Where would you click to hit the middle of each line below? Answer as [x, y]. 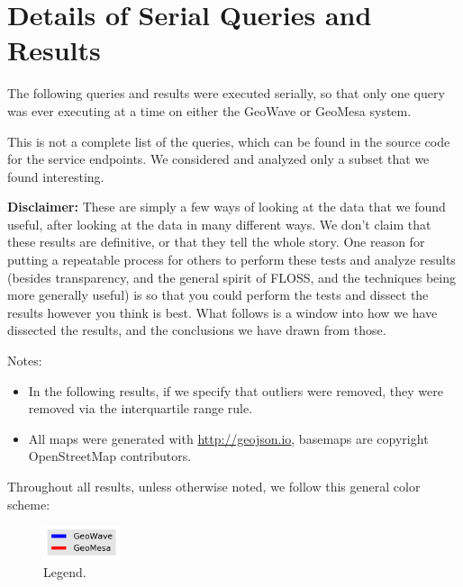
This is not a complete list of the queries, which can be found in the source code [229, 141]
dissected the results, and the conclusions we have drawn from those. [197, 330]
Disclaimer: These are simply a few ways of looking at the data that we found [227, 207]
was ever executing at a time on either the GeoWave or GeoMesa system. [209, 110]
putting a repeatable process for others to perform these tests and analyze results [231, 260]
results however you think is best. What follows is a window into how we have [222, 312]
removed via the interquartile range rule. [141, 408]
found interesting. [56, 176]
